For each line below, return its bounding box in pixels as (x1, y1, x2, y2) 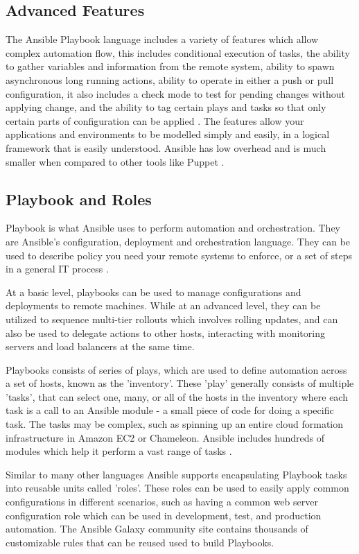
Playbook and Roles (6, 188, 152, 209)
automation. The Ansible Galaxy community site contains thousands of (6, 521, 308, 536)
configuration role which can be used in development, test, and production (6, 508, 322, 522)
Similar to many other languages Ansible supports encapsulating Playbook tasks (6, 467, 347, 481)
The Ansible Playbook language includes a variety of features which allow (6, 32, 319, 46)
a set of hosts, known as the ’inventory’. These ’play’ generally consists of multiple (6, 376, 354, 390)
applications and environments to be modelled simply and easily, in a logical (6, 127, 330, 141)
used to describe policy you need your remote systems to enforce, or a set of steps (6, 248, 353, 262)
